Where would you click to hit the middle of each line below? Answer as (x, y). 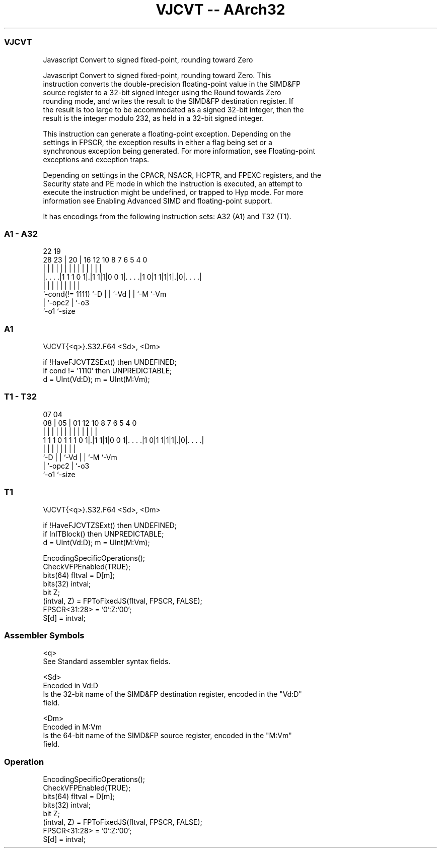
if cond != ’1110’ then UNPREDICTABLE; (107, 371)
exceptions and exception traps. (96, 159)
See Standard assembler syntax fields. (107, 662)
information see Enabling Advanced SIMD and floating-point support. (158, 201)
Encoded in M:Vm (72, 727)
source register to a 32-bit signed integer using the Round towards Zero (162, 92)
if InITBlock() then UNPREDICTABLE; (103, 534)
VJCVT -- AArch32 (220, 10)
